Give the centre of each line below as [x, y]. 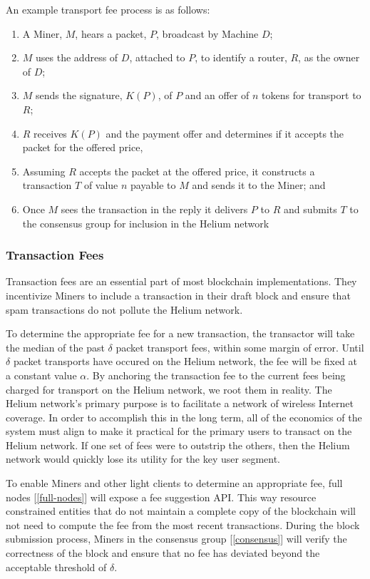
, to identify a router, [241, 57]
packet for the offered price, [83, 147]
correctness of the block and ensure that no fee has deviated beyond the [163, 553]
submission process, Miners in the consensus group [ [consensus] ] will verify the [176, 539]
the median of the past [55, 347]
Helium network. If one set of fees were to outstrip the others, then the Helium [178, 445]
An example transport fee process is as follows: [108, 9]
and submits [310, 209]
